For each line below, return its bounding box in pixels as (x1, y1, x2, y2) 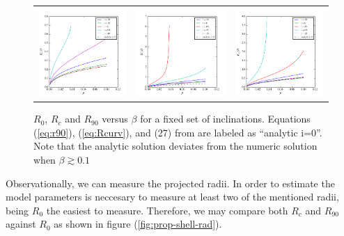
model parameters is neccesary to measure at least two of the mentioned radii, (6, 189, 339, 204)
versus (102, 111, 128, 126)
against (6, 217, 36, 231)
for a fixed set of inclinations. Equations (140, 111, 311, 126)
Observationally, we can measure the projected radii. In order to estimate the (6, 175, 335, 190)
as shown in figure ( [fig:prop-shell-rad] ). (54, 217, 222, 231)
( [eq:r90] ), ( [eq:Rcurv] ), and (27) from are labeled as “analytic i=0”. (33, 125, 322, 139)
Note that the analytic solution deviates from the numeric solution (33, 139, 318, 153)
